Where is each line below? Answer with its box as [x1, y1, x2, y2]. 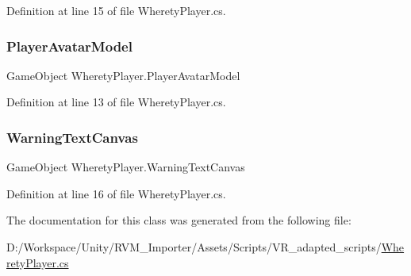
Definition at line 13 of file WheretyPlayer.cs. [6, 94, 226, 110]
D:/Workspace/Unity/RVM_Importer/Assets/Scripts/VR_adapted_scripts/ [6, 239, 382, 255]
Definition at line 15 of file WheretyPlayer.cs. [6, 2, 226, 18]
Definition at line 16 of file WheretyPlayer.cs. [6, 185, 226, 201]
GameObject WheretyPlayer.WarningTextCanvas [6, 159, 245, 175]
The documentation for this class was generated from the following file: [6, 212, 351, 228]
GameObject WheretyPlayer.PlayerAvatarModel [6, 67, 240, 83]
